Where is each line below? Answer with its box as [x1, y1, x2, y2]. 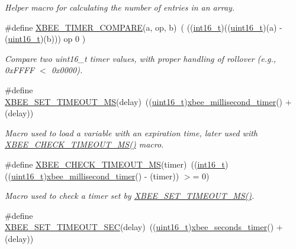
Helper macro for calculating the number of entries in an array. [5, 1, 235, 13]
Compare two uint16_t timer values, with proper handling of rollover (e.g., [5, 52, 276, 64]
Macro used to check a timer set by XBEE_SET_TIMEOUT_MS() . [5, 189, 255, 202]
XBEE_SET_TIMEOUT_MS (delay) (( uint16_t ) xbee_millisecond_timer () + [5, 95, 292, 107]
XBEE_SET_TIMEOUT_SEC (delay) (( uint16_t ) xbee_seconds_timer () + [5, 221, 283, 233]
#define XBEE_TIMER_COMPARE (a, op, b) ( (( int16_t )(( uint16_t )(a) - [5, 21, 282, 33]
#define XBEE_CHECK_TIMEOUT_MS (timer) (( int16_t [5, 158, 226, 170]
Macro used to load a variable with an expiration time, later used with [5, 126, 258, 139]
